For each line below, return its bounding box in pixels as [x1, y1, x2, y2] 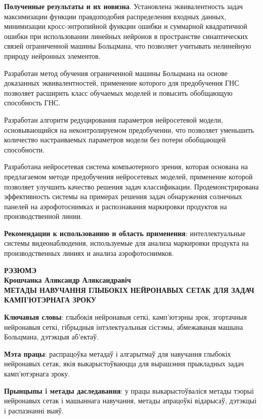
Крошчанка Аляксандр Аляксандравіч [4, 275, 131, 285]
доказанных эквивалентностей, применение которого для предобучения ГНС [4, 78, 239, 88]
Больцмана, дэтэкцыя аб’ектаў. [4, 331, 99, 342]
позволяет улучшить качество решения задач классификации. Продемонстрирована [4, 181, 259, 192]
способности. [4, 144, 45, 155]
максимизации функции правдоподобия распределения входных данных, [4, 11, 227, 21]
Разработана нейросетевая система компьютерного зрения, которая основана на [4, 161, 248, 172]
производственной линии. [4, 211, 82, 221]
